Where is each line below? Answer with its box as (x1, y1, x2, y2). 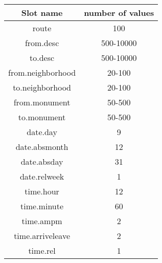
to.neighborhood (13, 81, 72, 93)
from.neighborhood (8, 67, 76, 78)
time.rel (28, 245, 56, 256)
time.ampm (21, 215, 62, 227)
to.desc (30, 52, 55, 63)
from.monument (13, 96, 71, 108)
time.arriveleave (14, 230, 70, 242)
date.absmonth (15, 141, 68, 152)
